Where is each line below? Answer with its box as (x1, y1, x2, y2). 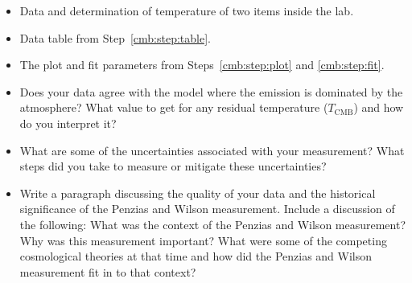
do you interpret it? (19, 114, 117, 131)
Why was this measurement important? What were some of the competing (19, 232, 387, 248)
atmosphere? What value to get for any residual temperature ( (19, 99, 328, 116)
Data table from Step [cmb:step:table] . (19, 29, 211, 46)
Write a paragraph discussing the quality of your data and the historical (19, 184, 376, 201)
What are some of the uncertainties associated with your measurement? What (19, 141, 405, 158)
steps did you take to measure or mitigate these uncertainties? (19, 158, 327, 174)
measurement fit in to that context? (19, 263, 196, 280)
